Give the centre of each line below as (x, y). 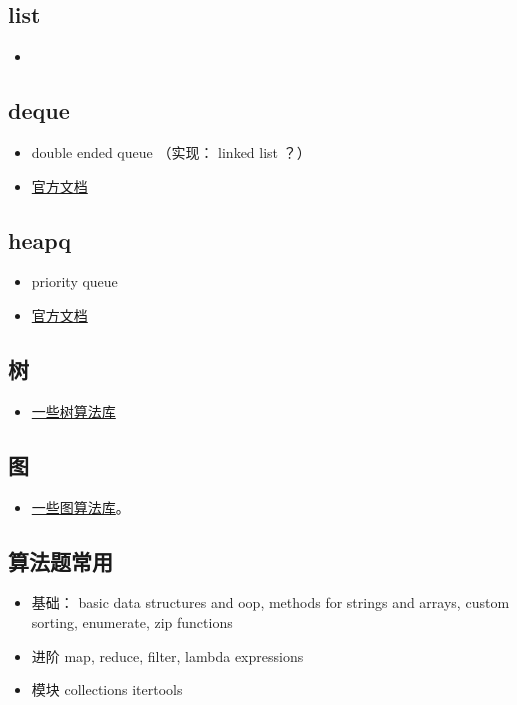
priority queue (74, 281)
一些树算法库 (73, 410)
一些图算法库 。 (80, 506)
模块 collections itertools (107, 689)
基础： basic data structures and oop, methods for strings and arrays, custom (270, 602)
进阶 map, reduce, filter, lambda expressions (167, 655)
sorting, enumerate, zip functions (132, 621)
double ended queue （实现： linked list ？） (171, 152)
